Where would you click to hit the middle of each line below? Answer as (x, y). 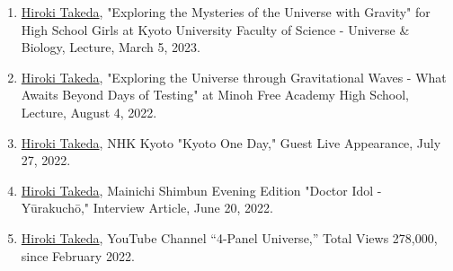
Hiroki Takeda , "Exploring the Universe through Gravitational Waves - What (234, 77)
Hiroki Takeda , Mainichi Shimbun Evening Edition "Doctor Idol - (201, 190)
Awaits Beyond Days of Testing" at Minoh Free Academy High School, (215, 95)
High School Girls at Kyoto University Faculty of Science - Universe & (215, 29)
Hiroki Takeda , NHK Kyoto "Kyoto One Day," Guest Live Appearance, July (231, 142)
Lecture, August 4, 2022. (89, 112)
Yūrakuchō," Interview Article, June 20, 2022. (147, 208)
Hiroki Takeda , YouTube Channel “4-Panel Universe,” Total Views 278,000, (229, 237)
